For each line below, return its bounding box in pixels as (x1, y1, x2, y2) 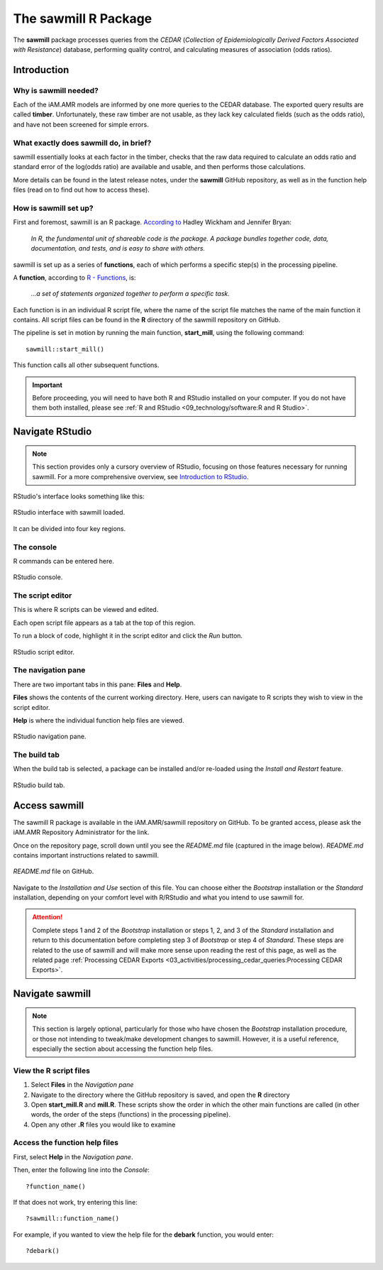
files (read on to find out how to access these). (13, 185, 150, 195)
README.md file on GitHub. (13, 867, 94, 876)
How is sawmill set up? (13, 203, 94, 213)
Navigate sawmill (13, 987, 91, 1000)
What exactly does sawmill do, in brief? (13, 138, 152, 148)
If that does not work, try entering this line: (13, 1198, 138, 1207)
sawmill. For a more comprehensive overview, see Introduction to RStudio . (32, 472, 249, 481)
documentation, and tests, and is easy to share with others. (30, 244, 206, 253)
